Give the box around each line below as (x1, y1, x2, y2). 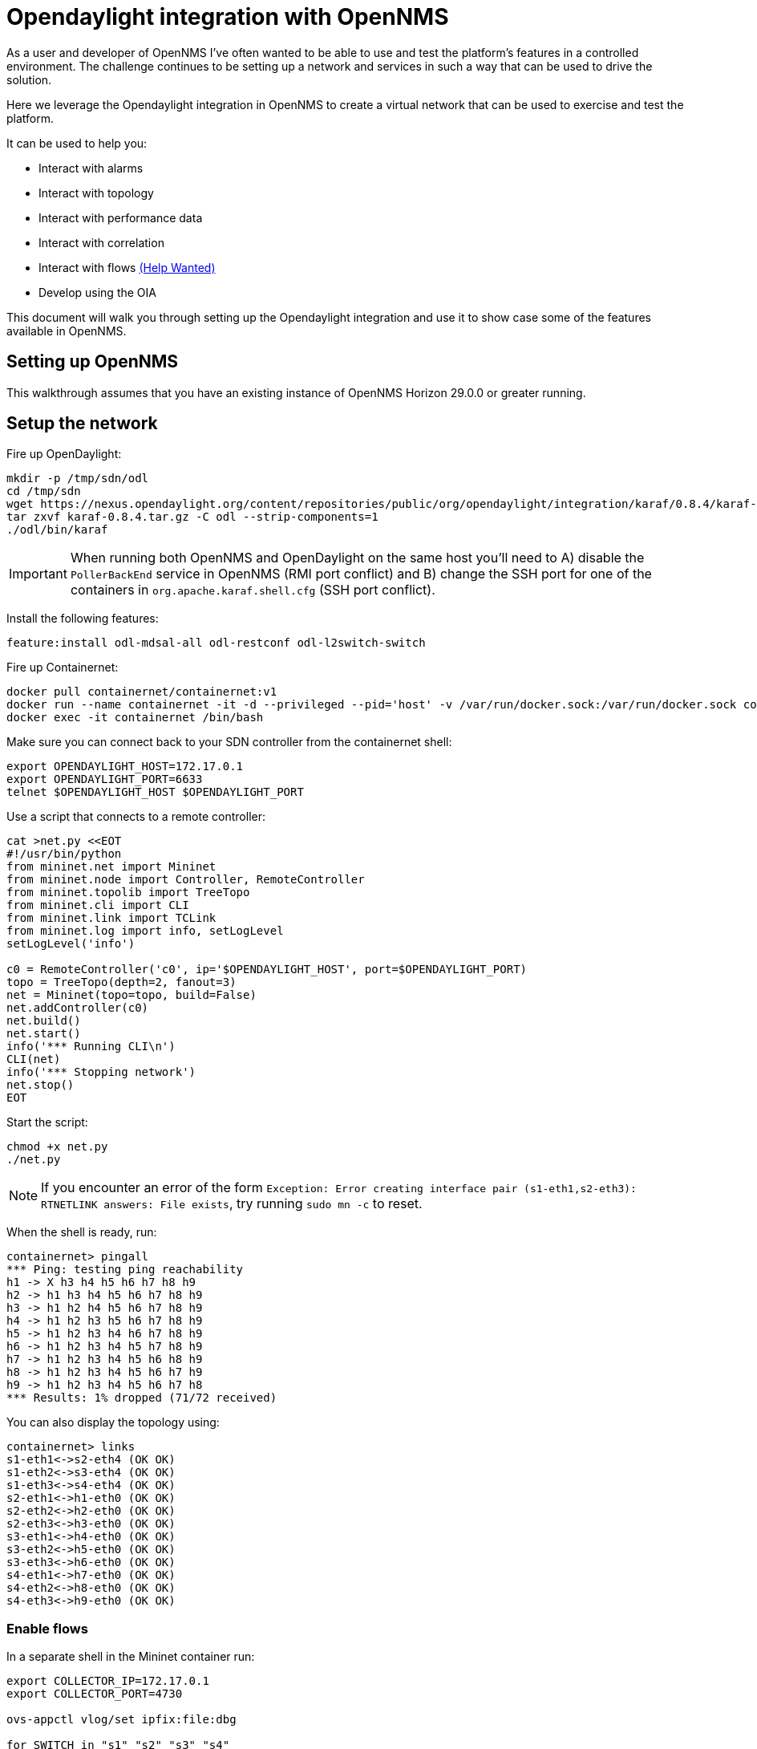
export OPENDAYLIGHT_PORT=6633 (6, 773, 203, 786)
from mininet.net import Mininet (6, 860, 217, 874)
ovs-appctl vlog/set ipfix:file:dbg (6, 1713, 237, 1727)
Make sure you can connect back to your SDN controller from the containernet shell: (6, 735, 452, 749)
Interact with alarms (38, 160, 144, 175)
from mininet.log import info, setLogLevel (6, 924, 284, 938)
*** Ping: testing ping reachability (6, 1263, 244, 1276)
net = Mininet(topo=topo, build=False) (6, 988, 257, 1002)
